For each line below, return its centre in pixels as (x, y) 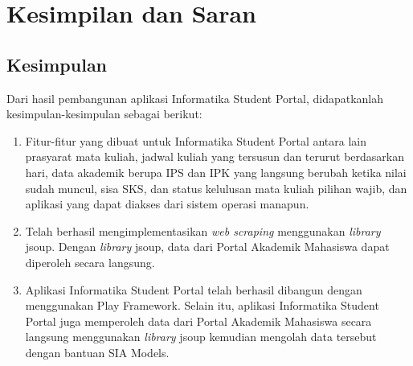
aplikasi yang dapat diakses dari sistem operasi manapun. (167, 204)
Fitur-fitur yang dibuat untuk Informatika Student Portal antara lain (196, 140)
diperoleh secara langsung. (90, 262)
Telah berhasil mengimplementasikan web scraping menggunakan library (203, 230)
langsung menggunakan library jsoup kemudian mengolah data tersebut (201, 337)
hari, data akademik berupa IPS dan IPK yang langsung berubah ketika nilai (216, 172)
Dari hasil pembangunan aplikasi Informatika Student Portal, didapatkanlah (195, 98)
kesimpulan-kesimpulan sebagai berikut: (104, 114)
